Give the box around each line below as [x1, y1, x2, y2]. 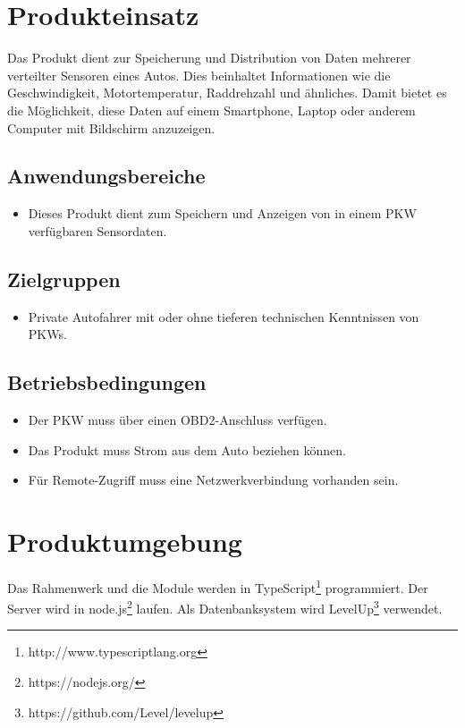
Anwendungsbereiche [7, 162, 206, 190]
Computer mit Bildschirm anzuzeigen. [7, 118, 216, 137]
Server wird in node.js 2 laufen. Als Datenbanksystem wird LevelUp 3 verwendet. [7, 597, 443, 617]
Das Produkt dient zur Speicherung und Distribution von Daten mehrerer [7, 48, 411, 67]
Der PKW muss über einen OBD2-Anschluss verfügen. [28, 411, 327, 429]
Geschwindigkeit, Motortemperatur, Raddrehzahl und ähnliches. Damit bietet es [7, 83, 447, 102]
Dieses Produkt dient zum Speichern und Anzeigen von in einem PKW [28, 204, 417, 223]
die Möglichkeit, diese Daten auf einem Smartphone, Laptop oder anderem [7, 100, 416, 119]
